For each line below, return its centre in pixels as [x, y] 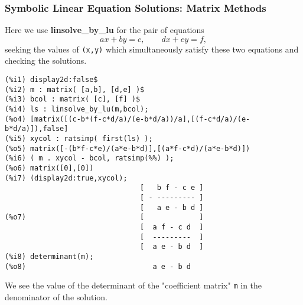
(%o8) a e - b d [98, 266]
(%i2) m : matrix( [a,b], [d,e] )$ [75, 89]
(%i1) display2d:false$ [51, 80]
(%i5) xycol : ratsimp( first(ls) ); [79, 139]
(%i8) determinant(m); [49, 256]
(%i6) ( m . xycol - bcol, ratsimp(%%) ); [89, 158]
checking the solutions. [46, 60]
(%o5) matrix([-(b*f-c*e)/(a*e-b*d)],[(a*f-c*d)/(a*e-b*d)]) [128, 148]
